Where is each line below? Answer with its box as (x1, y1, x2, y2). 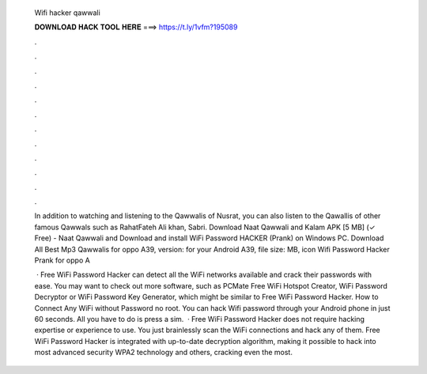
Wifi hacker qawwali (34, 8, 100, 17)
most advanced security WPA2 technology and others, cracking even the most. (34, 348, 293, 357)
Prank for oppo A (34, 255, 90, 265)
